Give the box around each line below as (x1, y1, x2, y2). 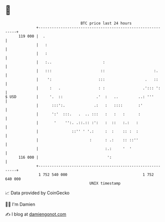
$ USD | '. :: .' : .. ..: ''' (5, 94, 154, 99)
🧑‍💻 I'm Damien (5, 201, 36, 207)
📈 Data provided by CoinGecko (5, 190, 70, 196)
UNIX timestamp (89, 180, 121, 186)
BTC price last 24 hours (80, 21, 132, 26)
